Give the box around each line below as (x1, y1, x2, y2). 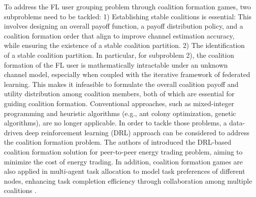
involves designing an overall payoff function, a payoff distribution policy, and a (4, 21, 243, 31)
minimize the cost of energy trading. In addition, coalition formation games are (4, 156, 243, 166)
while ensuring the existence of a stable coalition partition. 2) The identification (4, 40, 245, 50)
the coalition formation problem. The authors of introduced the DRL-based (4, 137, 231, 147)
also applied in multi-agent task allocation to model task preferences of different (4, 166, 245, 176)
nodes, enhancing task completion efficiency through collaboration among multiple (4, 175, 252, 186)
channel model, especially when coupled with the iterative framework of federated (4, 69, 250, 79)
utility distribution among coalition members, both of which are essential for (4, 88, 235, 99)
